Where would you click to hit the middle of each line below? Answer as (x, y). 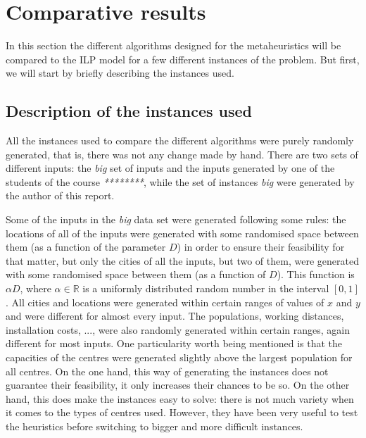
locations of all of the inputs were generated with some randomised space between (182, 233)
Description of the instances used (129, 111)
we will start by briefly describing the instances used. (120, 73)
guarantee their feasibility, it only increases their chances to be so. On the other (178, 385)
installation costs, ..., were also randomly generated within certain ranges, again (178, 329)
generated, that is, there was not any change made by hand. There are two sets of (182, 154)
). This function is (316, 274)
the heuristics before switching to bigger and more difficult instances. (154, 426)
